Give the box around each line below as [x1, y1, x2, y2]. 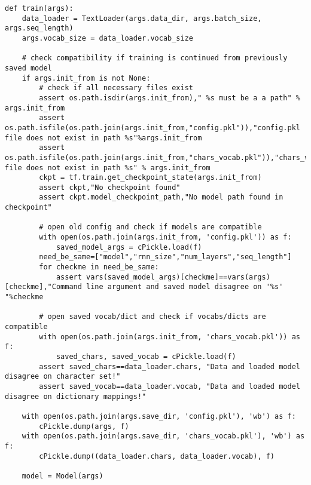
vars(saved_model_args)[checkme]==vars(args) [86, 272, 270, 281]
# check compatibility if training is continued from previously [22, 54, 288, 63]
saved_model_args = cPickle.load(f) [56, 242, 202, 251]
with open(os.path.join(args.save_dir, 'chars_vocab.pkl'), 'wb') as [22, 432, 305, 441]
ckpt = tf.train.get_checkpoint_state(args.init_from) [39, 173, 262, 182]
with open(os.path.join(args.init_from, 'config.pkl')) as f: [39, 233, 292, 242]
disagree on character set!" [5, 372, 121, 381]
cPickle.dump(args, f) [39, 422, 129, 431]
